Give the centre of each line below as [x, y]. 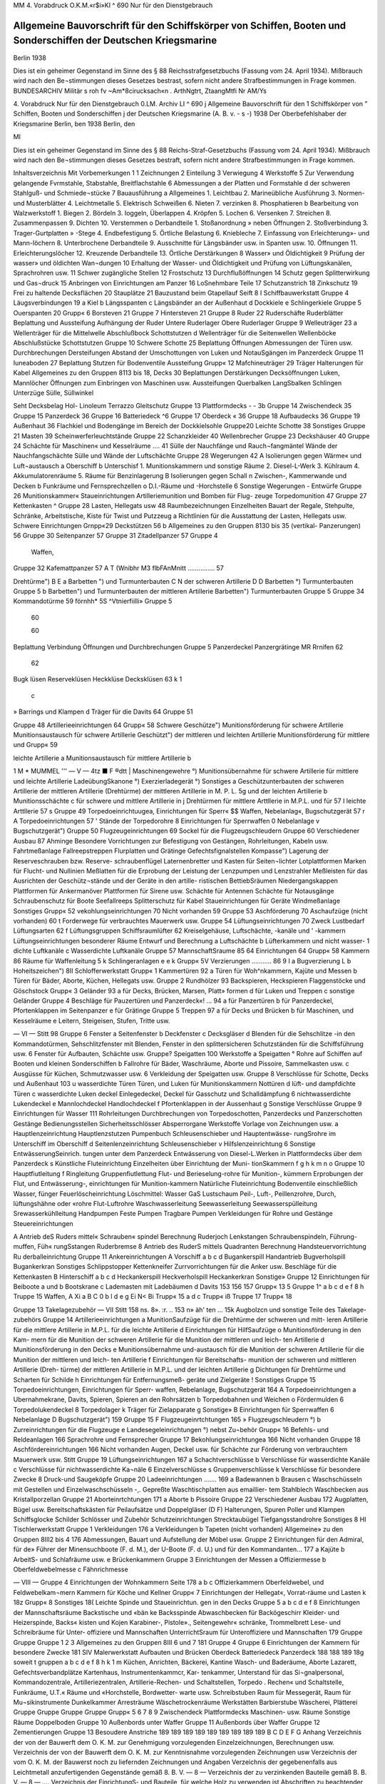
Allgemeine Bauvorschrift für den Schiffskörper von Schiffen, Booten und [180, 25]
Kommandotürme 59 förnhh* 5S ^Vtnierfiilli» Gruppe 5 [93, 601]
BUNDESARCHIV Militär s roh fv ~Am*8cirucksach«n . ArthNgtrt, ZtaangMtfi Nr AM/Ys [140, 91]
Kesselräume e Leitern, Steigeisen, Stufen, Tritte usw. [92, 1020]
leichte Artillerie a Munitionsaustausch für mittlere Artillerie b [102, 758]
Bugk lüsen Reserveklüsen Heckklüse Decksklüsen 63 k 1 [98, 679]
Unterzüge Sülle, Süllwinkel [53, 393]
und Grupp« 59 [36, 745]
